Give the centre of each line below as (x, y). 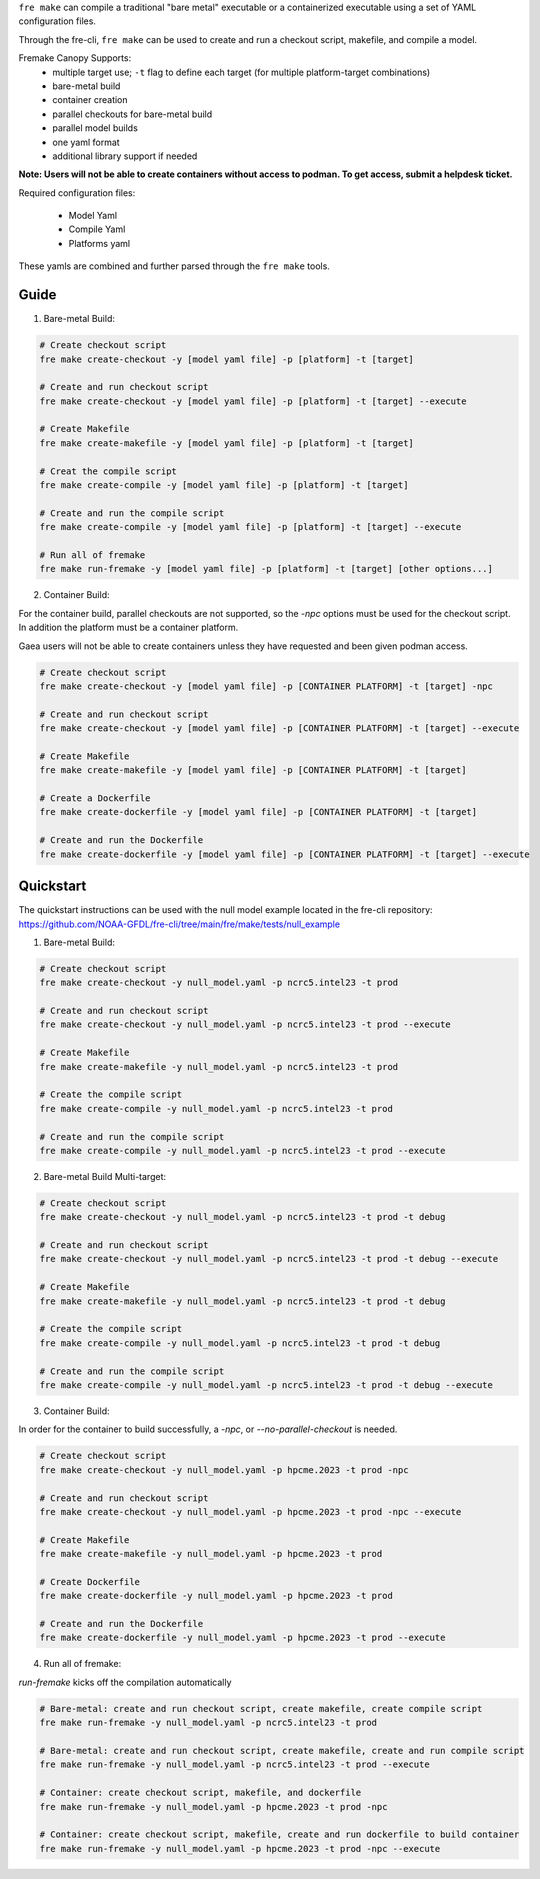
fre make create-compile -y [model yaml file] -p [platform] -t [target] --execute (250, 527)
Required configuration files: (77, 192)
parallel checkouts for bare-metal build (132, 114)
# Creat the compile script (108, 471)
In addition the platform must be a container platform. (128, 627)
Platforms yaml (99, 243)
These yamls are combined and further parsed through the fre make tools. (174, 266)
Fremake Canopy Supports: (75, 58)
